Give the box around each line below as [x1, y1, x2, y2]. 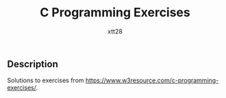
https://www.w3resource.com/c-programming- [85, 76, 219, 84]
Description [7, 58, 58, 69]
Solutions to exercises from [7, 76, 84, 84]
